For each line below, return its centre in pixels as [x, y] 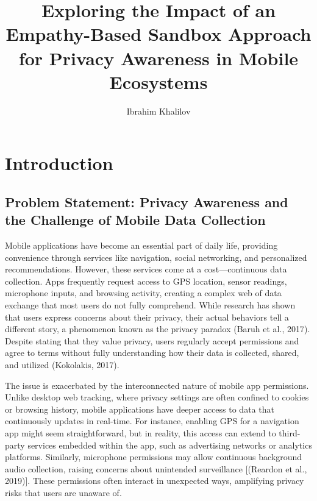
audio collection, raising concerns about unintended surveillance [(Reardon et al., [156, 468]
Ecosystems [158, 81]
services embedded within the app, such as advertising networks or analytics [170, 445]
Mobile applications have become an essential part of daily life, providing [141, 245]
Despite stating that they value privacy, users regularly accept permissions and [152, 340]
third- [290, 432]
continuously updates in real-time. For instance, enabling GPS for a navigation [152, 421]
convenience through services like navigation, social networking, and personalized [156, 257]
